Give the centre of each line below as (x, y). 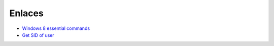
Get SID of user (38, 35)
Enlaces (27, 13)
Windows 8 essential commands (56, 28)
